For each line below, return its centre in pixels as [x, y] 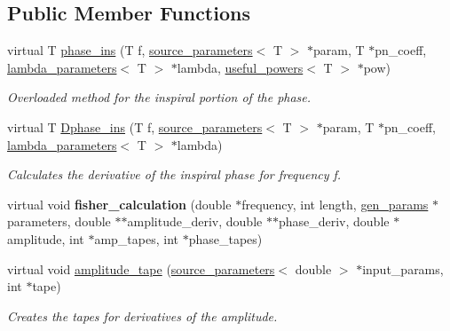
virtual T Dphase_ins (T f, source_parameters [135, 126]
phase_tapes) [225, 238]
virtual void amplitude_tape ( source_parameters [141, 268]
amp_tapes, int [136, 238]
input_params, [403, 268]
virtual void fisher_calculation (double [119, 204]
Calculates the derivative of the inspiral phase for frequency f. [174, 174]
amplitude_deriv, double [195, 221]
